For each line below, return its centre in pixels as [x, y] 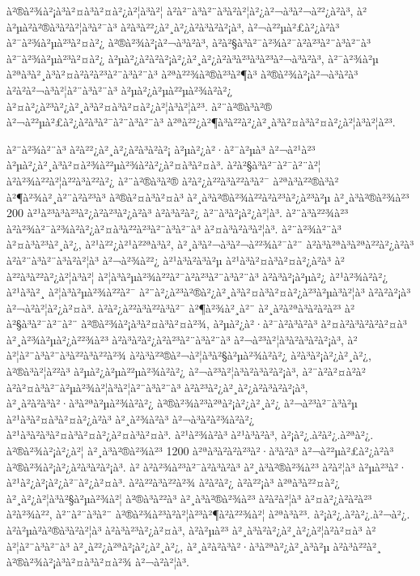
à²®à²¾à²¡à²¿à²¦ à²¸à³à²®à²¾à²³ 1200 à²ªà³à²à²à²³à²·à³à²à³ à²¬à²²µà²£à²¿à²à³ [200, 451]
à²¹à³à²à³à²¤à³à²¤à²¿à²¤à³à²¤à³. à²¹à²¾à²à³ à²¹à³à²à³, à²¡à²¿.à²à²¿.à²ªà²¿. [190, 435]
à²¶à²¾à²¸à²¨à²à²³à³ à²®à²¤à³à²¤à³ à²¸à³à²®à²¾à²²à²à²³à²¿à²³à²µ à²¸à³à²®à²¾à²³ [208, 196]
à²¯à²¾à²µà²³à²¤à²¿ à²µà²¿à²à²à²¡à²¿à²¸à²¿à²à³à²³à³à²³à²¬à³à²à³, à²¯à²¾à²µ [193, 58]
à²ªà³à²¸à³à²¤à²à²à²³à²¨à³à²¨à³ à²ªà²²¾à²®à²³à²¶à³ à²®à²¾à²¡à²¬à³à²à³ [182, 74]
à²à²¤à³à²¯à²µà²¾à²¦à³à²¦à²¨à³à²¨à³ [94, 387]
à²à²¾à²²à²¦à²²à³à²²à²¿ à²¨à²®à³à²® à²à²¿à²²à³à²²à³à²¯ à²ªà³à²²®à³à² [173, 180]
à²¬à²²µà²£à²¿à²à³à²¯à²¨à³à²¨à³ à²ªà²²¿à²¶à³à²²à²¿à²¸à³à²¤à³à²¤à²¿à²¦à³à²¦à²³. [201, 122]
